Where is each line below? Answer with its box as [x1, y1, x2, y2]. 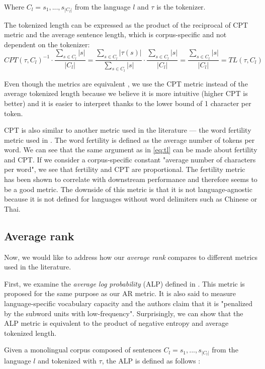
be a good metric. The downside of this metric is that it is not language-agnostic [4, 183, 252, 194]
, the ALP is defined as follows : [102, 355, 201, 365]
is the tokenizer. [156, 2, 206, 12]
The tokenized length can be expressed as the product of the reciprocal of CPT [4, 19, 248, 30]
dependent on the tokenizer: [4, 39, 90, 49]
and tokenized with [38, 355, 97, 365]
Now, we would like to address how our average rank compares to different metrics [4, 251, 257, 262]
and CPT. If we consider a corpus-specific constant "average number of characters [4, 154, 256, 164]
